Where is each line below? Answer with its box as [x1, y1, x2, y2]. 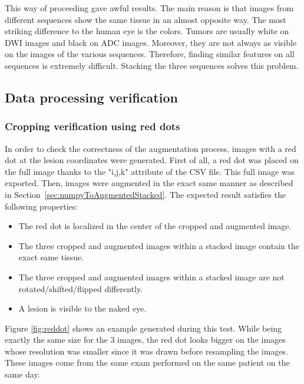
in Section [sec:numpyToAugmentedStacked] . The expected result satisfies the [5, 188, 286, 200]
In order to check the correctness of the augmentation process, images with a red [5, 142, 296, 154]
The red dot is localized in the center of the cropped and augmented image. [18, 220, 292, 232]
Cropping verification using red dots [5, 119, 180, 134]
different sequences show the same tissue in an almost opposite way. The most [5, 13, 286, 25]
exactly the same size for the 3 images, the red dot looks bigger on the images [5, 333, 286, 346]
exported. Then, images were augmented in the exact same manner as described [5, 177, 293, 189]
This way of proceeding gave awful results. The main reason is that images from [5, 2, 294, 14]
